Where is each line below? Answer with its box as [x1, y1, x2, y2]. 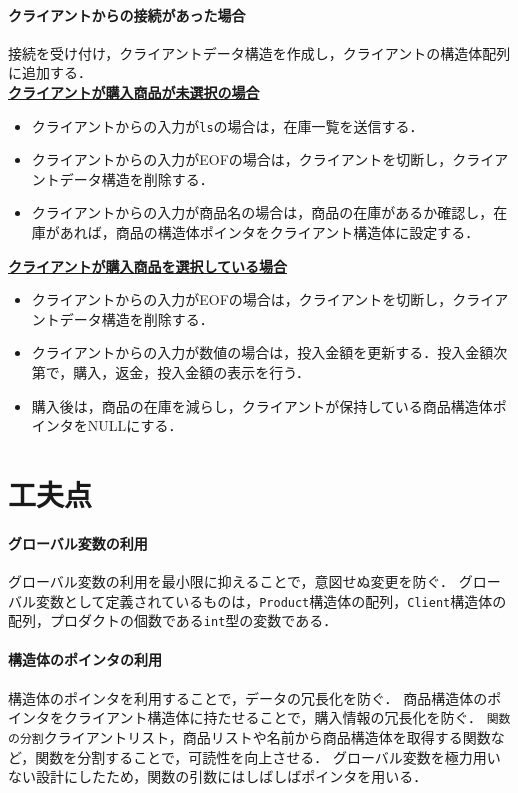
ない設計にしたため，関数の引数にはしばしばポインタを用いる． [8, 766, 428, 787]
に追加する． [8, 62, 92, 83]
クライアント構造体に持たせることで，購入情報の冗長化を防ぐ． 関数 [63, 707, 511, 728]
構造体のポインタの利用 [8, 649, 162, 670]
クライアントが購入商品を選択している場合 [8, 255, 288, 276]
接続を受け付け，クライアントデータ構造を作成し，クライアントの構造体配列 [8, 42, 511, 63]
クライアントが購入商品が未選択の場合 [8, 81, 260, 102]
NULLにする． [87, 415, 183, 436]
